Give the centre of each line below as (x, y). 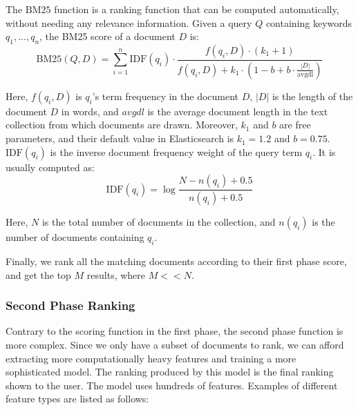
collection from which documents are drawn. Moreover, (122, 125)
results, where (116, 274)
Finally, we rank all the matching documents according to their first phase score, (176, 261)
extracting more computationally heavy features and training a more (151, 358)
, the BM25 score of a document (107, 36)
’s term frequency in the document (166, 96)
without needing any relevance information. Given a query (129, 22)
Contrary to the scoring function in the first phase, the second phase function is (175, 331)
